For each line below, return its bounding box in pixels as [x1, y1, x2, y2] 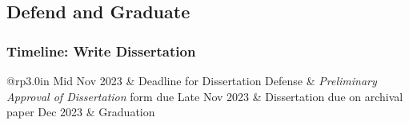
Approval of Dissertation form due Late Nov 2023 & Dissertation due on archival [6, 88, 403, 104]
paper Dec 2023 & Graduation [6, 104, 155, 120]
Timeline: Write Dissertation [6, 41, 196, 61]
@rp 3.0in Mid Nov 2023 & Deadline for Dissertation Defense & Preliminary [6, 72, 377, 88]
